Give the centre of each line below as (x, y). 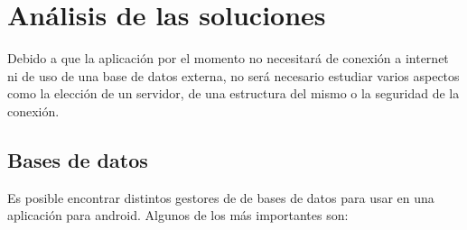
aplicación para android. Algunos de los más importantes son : (178, 215)
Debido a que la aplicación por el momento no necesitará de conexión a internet (228, 58)
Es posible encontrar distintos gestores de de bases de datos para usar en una (221, 197)
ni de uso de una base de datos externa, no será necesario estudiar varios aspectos (233, 75)
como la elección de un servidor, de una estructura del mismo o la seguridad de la (233, 93)
